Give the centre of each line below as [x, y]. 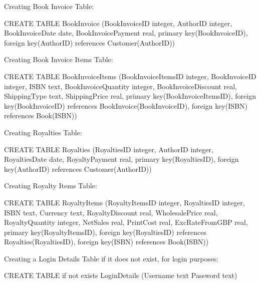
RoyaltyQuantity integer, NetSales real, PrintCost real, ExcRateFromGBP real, [126, 222]
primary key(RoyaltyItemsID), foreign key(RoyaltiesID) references [105, 232]
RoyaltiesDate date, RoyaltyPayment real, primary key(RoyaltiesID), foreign [121, 159]
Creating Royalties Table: [43, 132]
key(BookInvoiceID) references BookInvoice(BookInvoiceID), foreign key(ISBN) [126, 105]
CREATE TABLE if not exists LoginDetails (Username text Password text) [121, 275]
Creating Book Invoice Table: [49, 6]
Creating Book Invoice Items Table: [59, 59]
